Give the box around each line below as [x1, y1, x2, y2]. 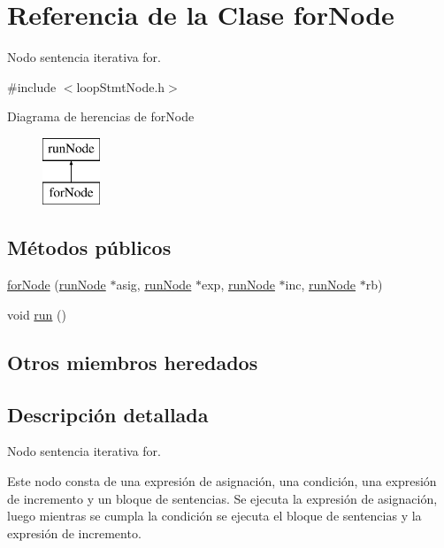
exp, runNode [202, 275, 275, 294]
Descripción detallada [7, 400, 209, 428]
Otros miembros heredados [7, 348, 258, 375]
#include [7, 77, 57, 96]
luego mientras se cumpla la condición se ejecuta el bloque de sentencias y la [7, 506, 422, 525]
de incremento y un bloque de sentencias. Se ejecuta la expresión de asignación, [7, 489, 438, 507]
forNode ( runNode [7, 275, 106, 294]
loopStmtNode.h [76, 77, 165, 96]
